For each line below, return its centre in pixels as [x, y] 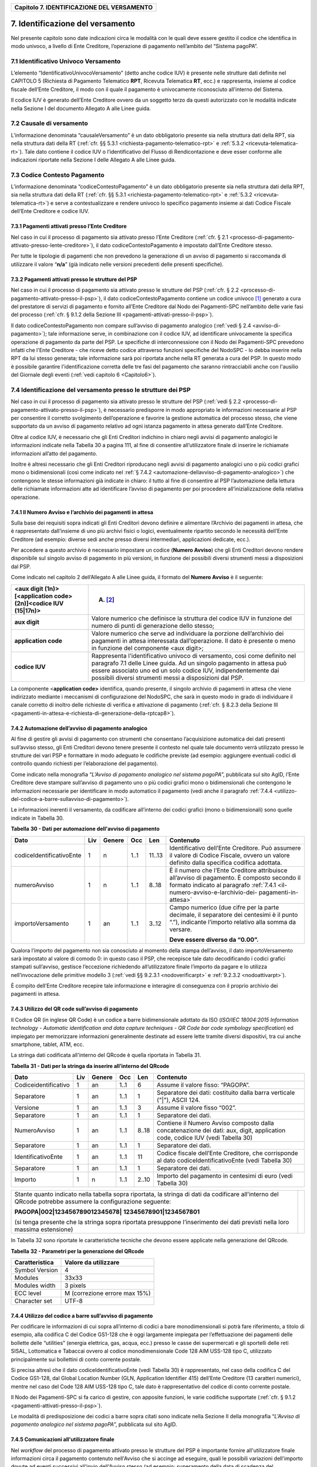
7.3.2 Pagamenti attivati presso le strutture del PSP [74, 279]
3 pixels [75, 1285]
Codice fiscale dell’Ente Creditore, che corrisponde [227, 1153]
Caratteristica [34, 1262]
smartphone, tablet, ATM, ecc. [48, 1045]
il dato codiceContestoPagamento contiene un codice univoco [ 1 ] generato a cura [202, 298]
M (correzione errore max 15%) [108, 1293]
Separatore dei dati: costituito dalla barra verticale [226, 1093]
